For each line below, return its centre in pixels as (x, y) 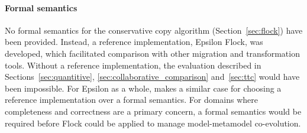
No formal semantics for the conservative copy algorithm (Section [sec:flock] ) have (154, 30)
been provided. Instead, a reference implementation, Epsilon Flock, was (134, 42)
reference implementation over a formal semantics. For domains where (132, 100)
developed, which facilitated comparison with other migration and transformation (152, 53)
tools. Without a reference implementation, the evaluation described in (133, 65)
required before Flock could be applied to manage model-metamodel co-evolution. (153, 123)
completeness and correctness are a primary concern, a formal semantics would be (153, 111)
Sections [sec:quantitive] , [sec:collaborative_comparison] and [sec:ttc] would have (152, 77)
